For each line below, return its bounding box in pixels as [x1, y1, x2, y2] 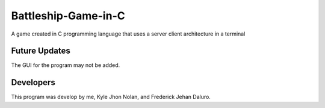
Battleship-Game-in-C [11, 9, 126, 22]
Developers [11, 77, 55, 87]
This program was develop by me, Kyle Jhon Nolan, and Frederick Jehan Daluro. [11, 94, 211, 101]
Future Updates [11, 46, 70, 56]
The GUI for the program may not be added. [11, 62, 120, 69]
